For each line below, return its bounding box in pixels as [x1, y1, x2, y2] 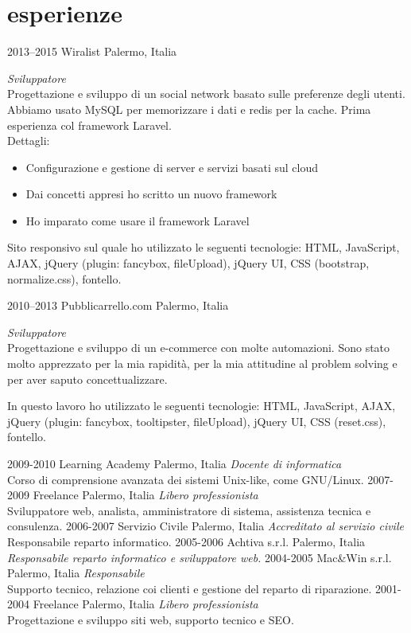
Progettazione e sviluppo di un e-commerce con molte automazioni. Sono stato [7, 339, 390, 356]
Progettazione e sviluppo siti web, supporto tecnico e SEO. [7, 611, 294, 627]
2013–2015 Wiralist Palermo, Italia [7, 43, 177, 60]
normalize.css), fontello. [7, 270, 122, 287]
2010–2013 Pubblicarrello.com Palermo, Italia [7, 297, 229, 314]
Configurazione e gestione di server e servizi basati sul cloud [25, 158, 319, 175]
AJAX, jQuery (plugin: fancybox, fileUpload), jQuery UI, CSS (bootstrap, [7, 255, 370, 272]
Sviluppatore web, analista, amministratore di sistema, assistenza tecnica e [7, 502, 371, 518]
